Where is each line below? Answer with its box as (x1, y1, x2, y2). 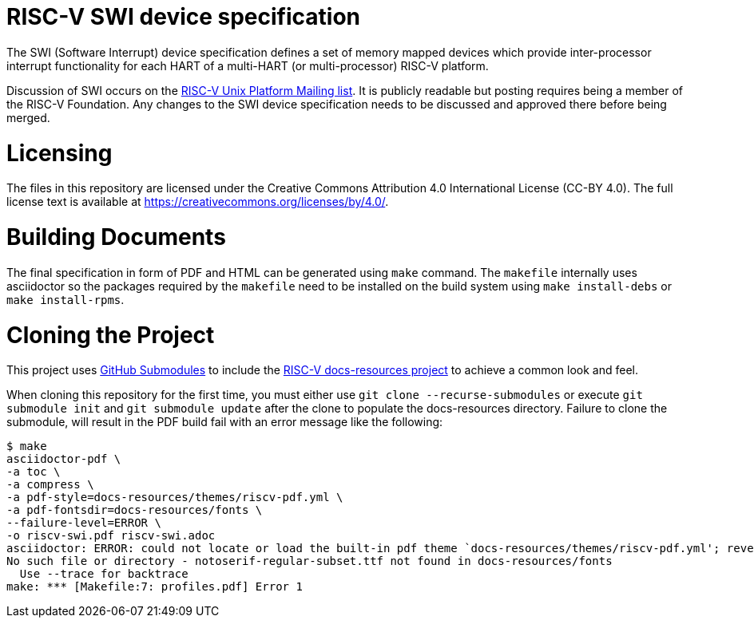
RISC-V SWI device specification (6, 3, 361, 30)
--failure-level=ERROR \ (6, 516, 161, 530)
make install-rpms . (6, 292, 125, 306)
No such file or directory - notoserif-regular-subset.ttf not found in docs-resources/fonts (6, 555, 613, 568)
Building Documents (6, 223, 226, 251)
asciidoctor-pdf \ (6, 452, 121, 466)
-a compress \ (6, 478, 94, 492)
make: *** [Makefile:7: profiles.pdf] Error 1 (6, 580, 303, 594)
